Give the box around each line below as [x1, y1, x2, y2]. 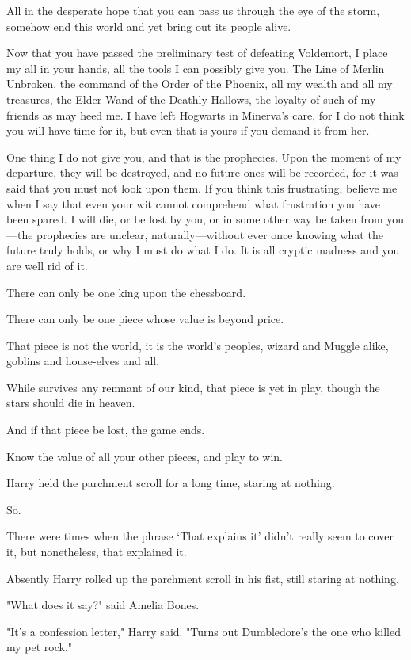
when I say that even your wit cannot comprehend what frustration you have [6, 195, 381, 212]
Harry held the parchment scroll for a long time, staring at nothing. [6, 475, 335, 491]
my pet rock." [6, 639, 73, 655]
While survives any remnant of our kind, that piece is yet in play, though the [6, 379, 380, 395]
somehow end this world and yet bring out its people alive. [6, 17, 291, 34]
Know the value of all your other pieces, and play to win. [6, 448, 283, 464]
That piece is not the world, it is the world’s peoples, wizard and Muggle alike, [6, 337, 389, 353]
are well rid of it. [6, 257, 88, 273]
